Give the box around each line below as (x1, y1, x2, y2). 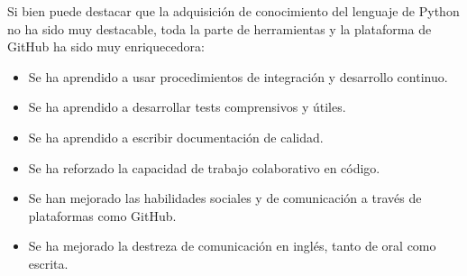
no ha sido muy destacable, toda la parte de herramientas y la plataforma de (7, 19, 432, 38)
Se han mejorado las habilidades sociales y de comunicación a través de (28, 189, 422, 207)
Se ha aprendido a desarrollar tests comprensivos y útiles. (28, 97, 346, 116)
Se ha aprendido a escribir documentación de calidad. (28, 127, 324, 146)
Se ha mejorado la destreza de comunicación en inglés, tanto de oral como (28, 236, 436, 255)
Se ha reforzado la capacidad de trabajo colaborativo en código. (28, 158, 380, 177)
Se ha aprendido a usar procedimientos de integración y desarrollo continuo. (28, 67, 448, 86)
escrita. (28, 253, 69, 272)
